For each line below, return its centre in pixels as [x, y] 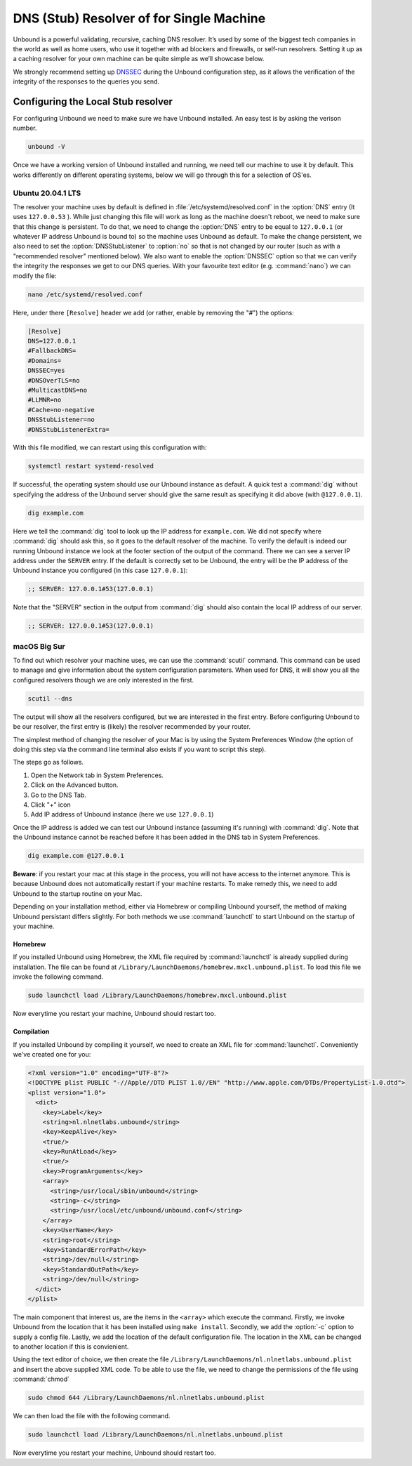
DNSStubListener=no [61, 420]
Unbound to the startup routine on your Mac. [78, 893]
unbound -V [46, 147]
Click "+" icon [51, 805]
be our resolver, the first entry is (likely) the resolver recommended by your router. [132, 727]
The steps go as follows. [48, 762]
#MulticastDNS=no [58, 390]
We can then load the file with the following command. [92, 1416]
